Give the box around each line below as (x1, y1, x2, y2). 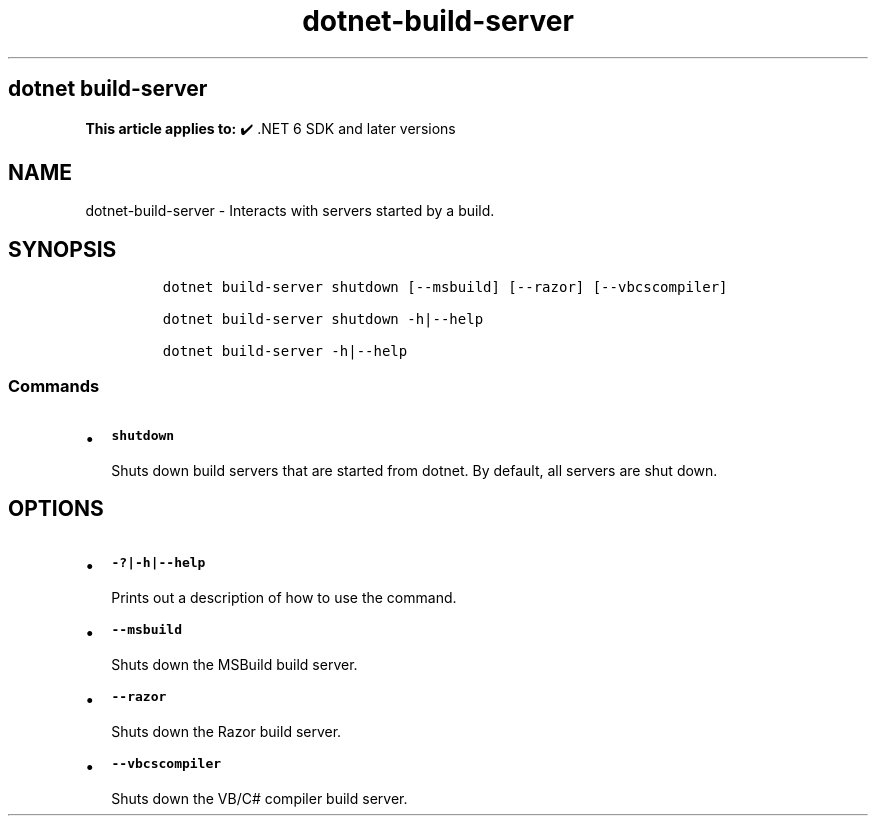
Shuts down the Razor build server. (111, 722, 342, 740)
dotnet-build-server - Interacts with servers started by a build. (85, 202, 495, 220)
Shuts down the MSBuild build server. (111, 655, 358, 673)
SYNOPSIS (8, 236, 117, 262)
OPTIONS (8, 496, 104, 522)
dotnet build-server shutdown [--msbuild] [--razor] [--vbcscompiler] (162, 279, 728, 296)
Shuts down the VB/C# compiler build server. (111, 789, 408, 807)
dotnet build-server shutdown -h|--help (162, 311, 484, 328)
